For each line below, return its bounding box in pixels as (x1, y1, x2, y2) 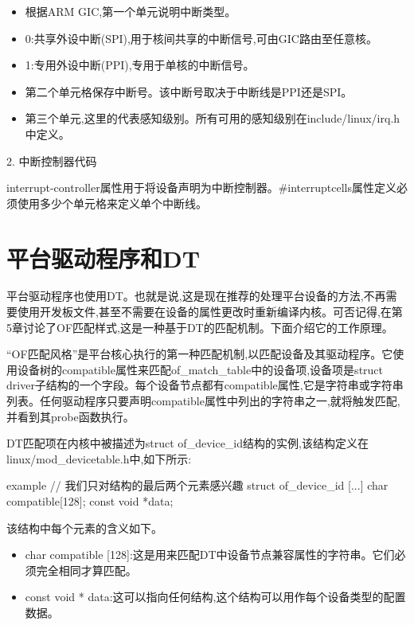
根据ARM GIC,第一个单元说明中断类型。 (25, 3, 236, 19)
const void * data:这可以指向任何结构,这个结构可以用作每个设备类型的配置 (25, 588, 406, 605)
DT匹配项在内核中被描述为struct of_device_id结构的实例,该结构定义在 (6, 435, 369, 451)
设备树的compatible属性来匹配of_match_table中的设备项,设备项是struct (17, 361, 384, 377)
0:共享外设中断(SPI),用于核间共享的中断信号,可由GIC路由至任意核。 (25, 29, 377, 46)
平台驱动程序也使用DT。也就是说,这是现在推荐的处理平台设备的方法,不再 (6, 287, 386, 304)
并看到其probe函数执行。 (6, 408, 135, 424)
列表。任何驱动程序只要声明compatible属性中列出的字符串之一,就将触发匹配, (6, 393, 400, 409)
